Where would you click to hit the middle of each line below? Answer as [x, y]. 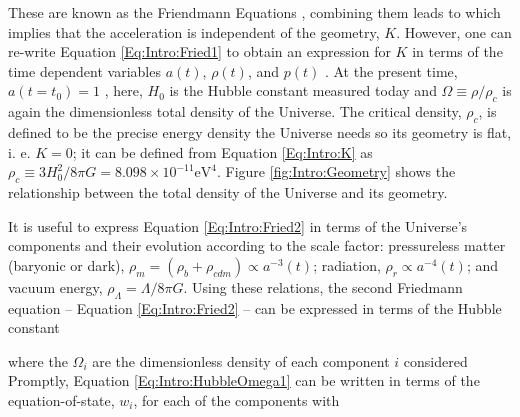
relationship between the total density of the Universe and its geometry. [228, 191]
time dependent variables [84, 70]
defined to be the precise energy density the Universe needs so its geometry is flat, [260, 131]
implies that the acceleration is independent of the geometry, [194, 31]
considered [435, 360]
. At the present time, [391, 70]
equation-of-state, [61, 399]
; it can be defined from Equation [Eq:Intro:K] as [222, 151]
